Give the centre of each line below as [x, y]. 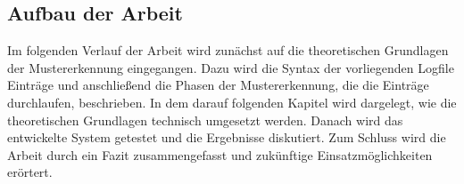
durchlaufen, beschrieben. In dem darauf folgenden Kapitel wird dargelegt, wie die [232, 102]
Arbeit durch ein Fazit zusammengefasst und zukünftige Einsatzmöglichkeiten [220, 154]
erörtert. [30, 172]
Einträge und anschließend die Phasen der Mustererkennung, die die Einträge [218, 85]
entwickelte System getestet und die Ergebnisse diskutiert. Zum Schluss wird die [227, 137]
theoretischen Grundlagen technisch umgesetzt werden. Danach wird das [205, 120]
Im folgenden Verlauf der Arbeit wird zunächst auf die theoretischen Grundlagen [228, 50]
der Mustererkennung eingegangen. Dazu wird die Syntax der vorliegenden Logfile [231, 67]
